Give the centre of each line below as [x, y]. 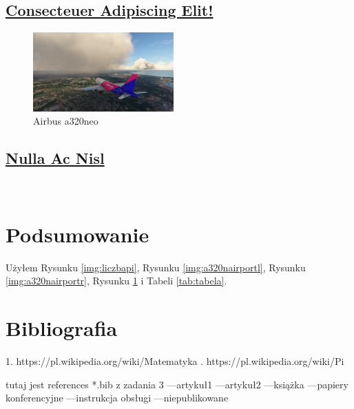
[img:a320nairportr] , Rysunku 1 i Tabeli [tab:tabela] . [116, 281]
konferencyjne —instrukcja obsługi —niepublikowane [117, 398]
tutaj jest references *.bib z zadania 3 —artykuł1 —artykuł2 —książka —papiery [177, 384]
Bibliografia [62, 328]
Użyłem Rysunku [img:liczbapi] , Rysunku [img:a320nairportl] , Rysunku [156, 267]
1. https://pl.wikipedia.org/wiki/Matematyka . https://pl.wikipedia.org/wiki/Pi [175, 361]
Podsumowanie [77, 234]
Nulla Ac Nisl [55, 158]
